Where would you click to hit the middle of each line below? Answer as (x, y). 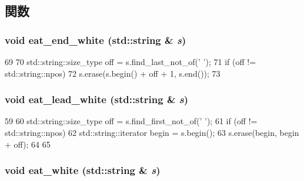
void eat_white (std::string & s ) (83, 170)
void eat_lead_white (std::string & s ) (97, 99)
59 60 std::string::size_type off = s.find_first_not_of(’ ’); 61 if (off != (131, 121)
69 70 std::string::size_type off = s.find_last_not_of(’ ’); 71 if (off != (131, 62)
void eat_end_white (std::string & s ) (96, 40)
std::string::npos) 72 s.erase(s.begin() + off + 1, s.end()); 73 (113, 73)
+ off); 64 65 (28, 144)
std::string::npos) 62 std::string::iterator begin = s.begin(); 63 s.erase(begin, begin (152, 132)
